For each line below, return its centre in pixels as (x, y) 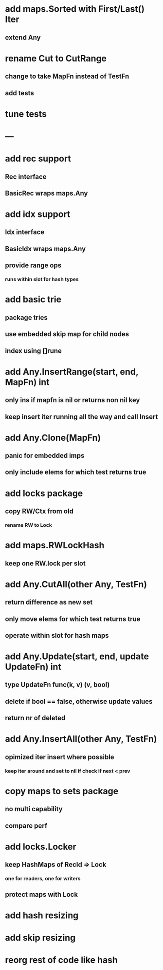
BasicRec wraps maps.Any (46, 193)
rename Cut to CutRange (56, 58)
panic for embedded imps (45, 456)
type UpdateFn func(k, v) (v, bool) (57, 685)
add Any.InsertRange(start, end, (72, 372)
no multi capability (34, 809)
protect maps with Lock (42, 895)
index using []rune (34, 351)
